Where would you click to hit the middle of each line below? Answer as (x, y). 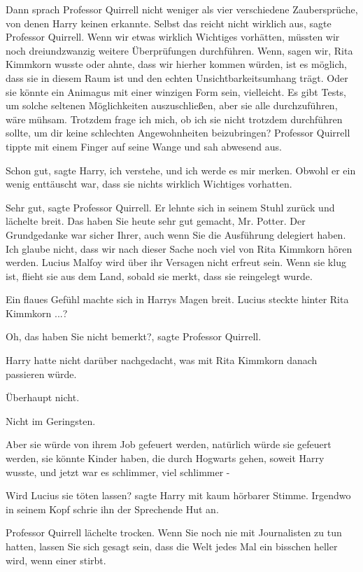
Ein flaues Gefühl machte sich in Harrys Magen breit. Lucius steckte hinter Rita (177, 299)
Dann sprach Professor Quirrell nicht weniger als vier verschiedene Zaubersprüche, (182, 9)
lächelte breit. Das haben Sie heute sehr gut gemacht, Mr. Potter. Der (156, 221)
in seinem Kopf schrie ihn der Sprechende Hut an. (112, 509)
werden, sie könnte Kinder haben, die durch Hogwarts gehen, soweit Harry (165, 458)
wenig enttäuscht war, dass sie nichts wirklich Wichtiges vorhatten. (149, 184)
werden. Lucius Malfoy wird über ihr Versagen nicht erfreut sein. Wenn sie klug (176, 262)
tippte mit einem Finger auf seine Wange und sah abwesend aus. (144, 146)
